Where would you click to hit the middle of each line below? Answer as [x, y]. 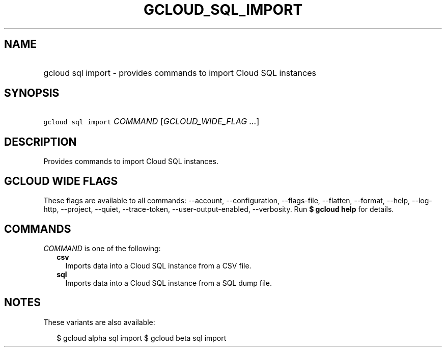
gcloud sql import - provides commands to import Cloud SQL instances [180, 73]
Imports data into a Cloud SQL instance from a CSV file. [158, 265]
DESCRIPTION [40, 142]
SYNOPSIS [32, 93]
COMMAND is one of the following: [102, 248]
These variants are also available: [99, 322]
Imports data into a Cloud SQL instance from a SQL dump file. [169, 283]
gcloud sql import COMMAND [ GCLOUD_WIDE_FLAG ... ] [151, 121]
